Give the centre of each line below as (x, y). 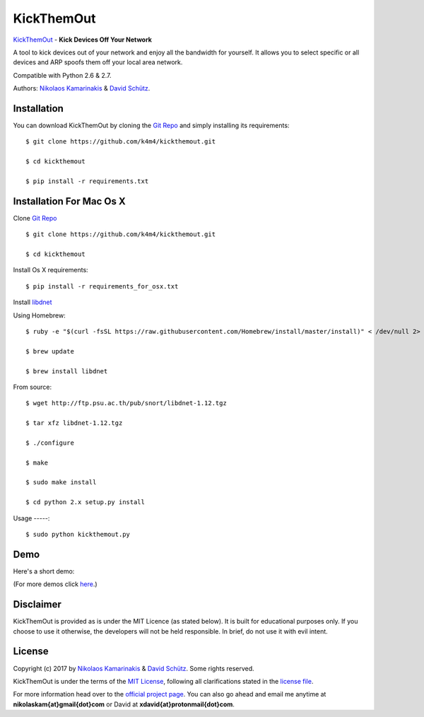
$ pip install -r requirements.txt (87, 181)
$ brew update (50, 351)
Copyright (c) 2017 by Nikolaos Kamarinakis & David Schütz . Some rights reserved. (134, 668)
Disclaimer (37, 605)
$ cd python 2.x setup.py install (85, 502)
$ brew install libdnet (67, 371)
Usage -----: (31, 518)
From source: (33, 387)
